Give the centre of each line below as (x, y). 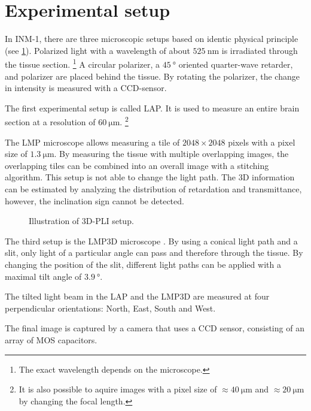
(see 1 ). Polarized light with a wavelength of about (97, 50)
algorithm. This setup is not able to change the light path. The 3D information (150, 177)
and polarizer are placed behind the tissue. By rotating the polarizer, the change (152, 76)
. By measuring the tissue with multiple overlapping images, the (171, 154)
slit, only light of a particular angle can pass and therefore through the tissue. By (154, 253)
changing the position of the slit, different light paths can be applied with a (143, 264)
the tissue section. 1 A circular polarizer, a (82, 63)
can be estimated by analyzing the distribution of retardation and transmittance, (153, 188)
